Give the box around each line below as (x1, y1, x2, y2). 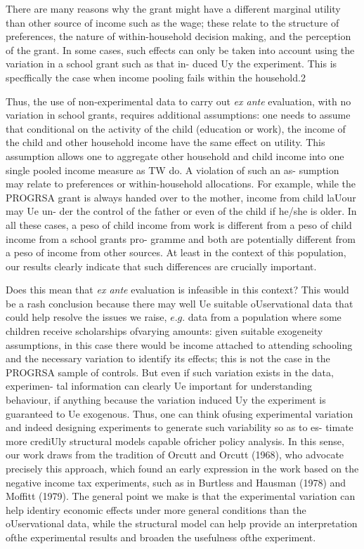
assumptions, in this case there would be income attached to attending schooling (6, 337, 353, 352)
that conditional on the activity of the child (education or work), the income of (6, 121, 346, 135)
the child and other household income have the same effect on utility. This (6, 135, 325, 150)
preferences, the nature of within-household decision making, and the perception (6, 29, 351, 44)
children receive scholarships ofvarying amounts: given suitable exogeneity (6, 324, 323, 338)
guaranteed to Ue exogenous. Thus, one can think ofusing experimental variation (6, 406, 353, 421)
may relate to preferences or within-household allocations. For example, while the (6, 176, 356, 191)
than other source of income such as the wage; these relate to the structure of (6, 15, 339, 29)
